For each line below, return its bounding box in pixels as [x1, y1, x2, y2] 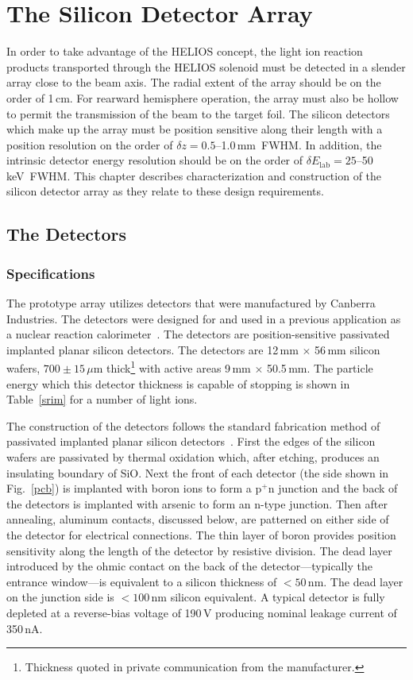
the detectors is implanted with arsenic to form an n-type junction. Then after [6, 495, 388, 512]
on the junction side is [6, 589, 114, 605]
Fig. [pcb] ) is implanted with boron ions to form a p [6, 480, 262, 496]
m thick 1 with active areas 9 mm [93, 357, 251, 377]
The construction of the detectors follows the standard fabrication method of [6, 417, 380, 434]
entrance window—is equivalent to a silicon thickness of [6, 573, 277, 589]
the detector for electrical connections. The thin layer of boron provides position [6, 527, 396, 543]
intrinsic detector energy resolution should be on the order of [6, 152, 303, 168]
